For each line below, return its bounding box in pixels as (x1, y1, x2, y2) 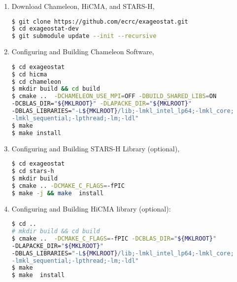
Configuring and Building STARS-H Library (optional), (11, 143, 180, 153)
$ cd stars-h (11, 168, 54, 175)
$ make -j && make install (11, 189, 103, 197)
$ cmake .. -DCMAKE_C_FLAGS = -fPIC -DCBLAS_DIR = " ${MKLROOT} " (11, 235, 217, 242)
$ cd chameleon (11, 78, 62, 85)
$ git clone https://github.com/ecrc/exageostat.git (11, 18, 188, 25)
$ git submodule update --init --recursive (11, 33, 157, 40)
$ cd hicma (11, 70, 47, 78)
